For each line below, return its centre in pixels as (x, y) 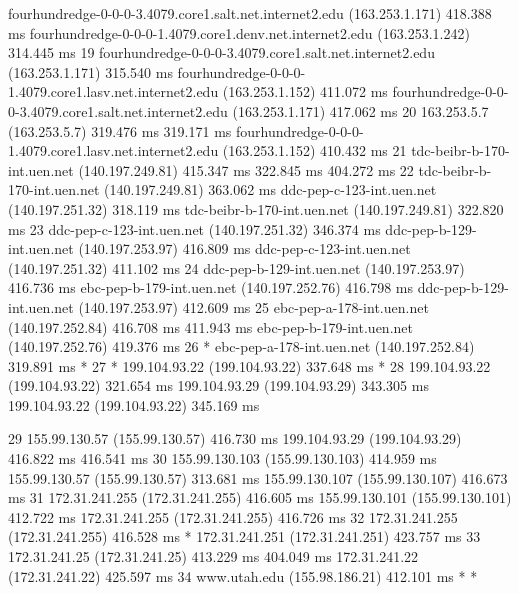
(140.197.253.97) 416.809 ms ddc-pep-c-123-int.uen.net (244, 248)
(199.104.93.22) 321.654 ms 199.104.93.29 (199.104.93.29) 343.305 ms (218, 385)
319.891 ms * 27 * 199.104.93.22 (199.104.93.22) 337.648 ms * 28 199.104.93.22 (249, 365)
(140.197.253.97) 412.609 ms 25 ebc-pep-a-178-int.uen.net (253, 306)
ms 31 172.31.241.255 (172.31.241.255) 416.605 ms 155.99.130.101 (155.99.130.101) (260, 497)
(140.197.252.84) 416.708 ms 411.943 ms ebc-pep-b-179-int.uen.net (210, 326)
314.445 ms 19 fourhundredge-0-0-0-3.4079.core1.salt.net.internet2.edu (221, 52)
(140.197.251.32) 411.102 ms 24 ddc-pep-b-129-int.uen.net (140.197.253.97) (236, 267)
